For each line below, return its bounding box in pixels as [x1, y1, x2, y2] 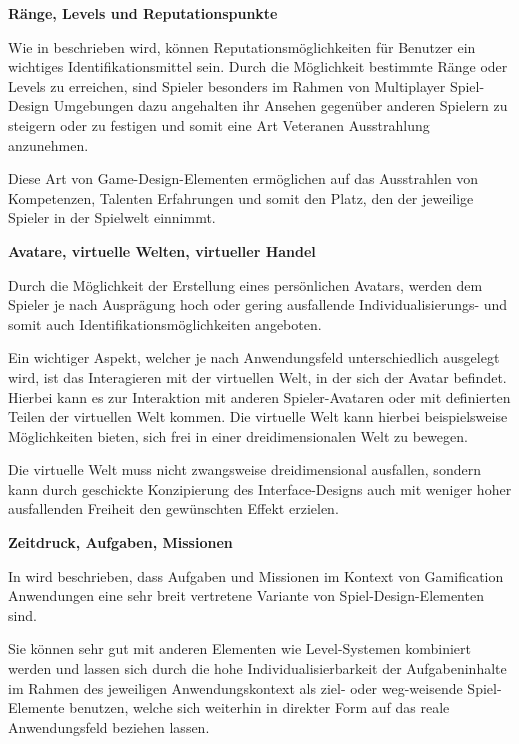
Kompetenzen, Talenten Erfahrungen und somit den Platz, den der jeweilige [8, 187, 474, 208]
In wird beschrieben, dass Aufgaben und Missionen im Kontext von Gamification [8, 565, 504, 586]
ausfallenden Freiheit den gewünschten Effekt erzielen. [8, 498, 339, 519]
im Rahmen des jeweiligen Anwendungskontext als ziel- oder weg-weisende [8, 677, 463, 698]
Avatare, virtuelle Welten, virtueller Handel [8, 240, 316, 261]
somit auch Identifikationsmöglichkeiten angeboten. [8, 313, 322, 334]
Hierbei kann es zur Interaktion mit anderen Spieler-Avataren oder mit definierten [8, 386, 511, 407]
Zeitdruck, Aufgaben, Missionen [8, 532, 233, 553]
